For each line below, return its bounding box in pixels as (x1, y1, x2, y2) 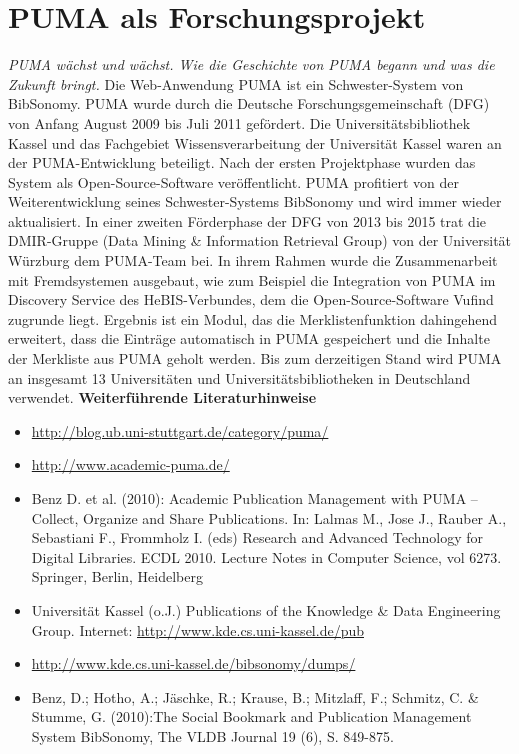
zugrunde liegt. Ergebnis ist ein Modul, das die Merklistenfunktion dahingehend (8, 308, 498, 329)
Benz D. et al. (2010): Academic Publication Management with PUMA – (31, 488, 478, 508)
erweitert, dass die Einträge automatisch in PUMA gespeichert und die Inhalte (8, 328, 490, 349)
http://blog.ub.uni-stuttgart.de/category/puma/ (31, 420, 329, 441)
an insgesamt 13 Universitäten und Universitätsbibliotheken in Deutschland (8, 367, 471, 388)
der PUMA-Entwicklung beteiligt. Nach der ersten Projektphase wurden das (8, 152, 476, 173)
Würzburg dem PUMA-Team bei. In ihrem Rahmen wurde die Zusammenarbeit (8, 250, 498, 271)
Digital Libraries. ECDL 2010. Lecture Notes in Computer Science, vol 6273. (31, 546, 502, 567)
